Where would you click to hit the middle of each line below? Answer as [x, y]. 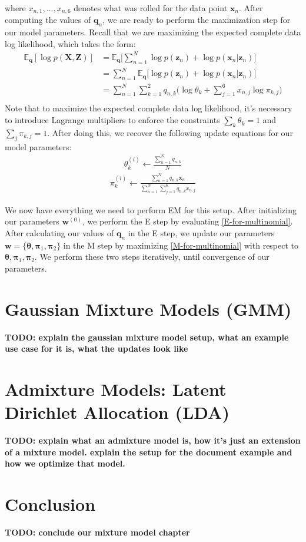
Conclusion [50, 503]
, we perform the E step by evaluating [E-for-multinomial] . [187, 221]
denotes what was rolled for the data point [151, 8]
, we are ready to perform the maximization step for [197, 20]
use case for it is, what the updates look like [97, 348]
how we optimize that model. [65, 463]
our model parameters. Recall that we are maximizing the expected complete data [153, 32]
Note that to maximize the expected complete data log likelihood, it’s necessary [149, 108]
